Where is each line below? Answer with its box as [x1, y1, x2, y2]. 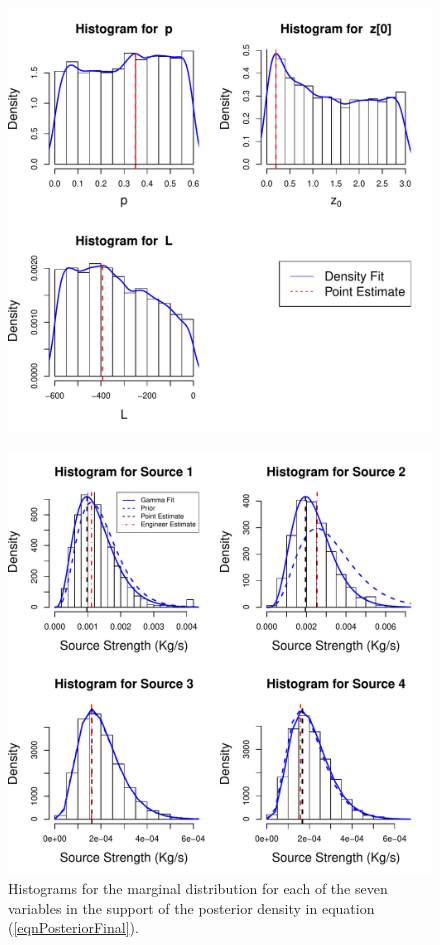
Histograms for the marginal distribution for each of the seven [8, 878, 388, 899]
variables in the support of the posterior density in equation [8, 897, 375, 918]
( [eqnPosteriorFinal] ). [8, 917, 139, 938]
